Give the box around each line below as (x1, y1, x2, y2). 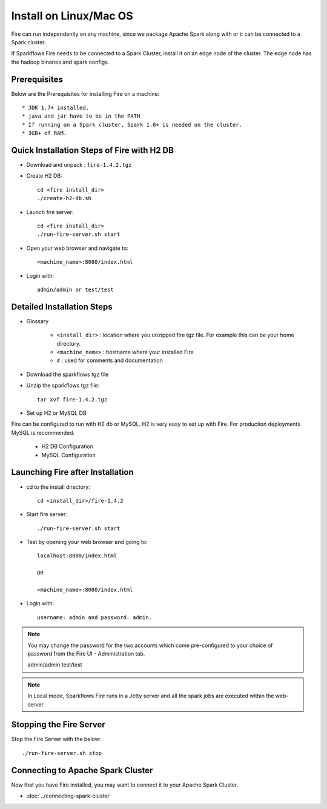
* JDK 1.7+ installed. (22, 104, 90, 112)
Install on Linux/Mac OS (11, 9, 133, 22)
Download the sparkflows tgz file (26, 371, 109, 378)
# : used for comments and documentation (56, 357, 163, 364)
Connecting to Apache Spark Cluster (11, 765, 153, 776)
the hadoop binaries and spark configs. (11, 58, 110, 65)
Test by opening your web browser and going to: (26, 539, 148, 546)
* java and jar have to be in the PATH (22, 113, 140, 119)
